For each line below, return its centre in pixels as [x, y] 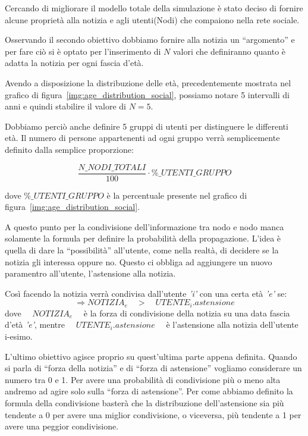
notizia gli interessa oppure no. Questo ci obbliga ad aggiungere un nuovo [139, 261]
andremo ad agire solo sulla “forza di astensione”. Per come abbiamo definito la [149, 391]
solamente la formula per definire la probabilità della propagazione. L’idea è [143, 238]
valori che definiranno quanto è [229, 51]
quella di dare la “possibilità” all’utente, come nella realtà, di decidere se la [142, 250]
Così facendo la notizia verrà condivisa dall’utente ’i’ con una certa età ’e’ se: [146, 293]
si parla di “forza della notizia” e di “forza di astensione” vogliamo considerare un [153, 368]
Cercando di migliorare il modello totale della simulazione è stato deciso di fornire [154, 8]
